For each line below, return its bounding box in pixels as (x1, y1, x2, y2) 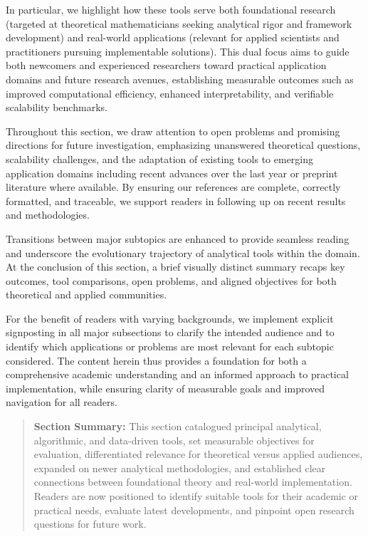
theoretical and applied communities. (6, 287, 167, 302)
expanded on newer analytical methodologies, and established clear (33, 460, 326, 475)
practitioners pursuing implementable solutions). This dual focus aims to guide (6, 43, 349, 58)
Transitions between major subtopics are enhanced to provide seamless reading (6, 231, 349, 246)
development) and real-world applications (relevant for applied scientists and (6, 30, 340, 45)
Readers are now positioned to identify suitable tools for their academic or (33, 489, 359, 503)
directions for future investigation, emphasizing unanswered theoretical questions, (6, 137, 361, 152)
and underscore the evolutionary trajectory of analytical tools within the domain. (6, 245, 360, 260)
